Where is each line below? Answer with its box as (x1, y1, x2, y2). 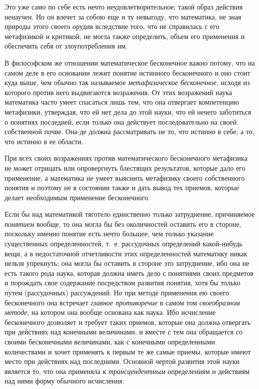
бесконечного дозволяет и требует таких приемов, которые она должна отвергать (4, 316, 251, 327)
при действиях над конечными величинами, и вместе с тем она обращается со (4, 326, 242, 337)
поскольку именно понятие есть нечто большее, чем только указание (4, 228, 214, 239)
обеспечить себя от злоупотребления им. (4, 41, 127, 51)
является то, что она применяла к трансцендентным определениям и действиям (4, 365, 249, 376)
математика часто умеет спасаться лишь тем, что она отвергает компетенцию (4, 97, 239, 107)
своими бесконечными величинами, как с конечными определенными (4, 336, 215, 346)
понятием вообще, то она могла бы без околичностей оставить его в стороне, (4, 218, 241, 229)
